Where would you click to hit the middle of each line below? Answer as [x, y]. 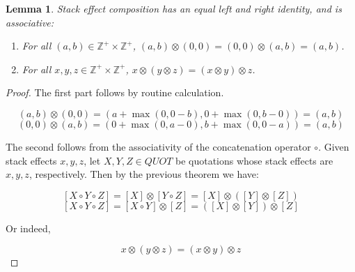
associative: [30, 22]
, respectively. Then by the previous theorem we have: [144, 174]
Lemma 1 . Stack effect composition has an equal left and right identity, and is [174, 8]
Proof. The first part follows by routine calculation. [115, 92]
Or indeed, [28, 228]
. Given [334, 146]
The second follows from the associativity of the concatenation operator [158, 146]
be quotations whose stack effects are [254, 160]
